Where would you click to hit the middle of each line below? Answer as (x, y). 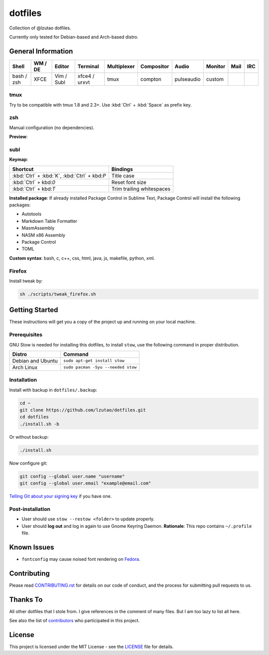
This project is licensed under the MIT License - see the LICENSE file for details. (91, 647)
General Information (41, 51)
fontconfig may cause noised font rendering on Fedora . (81, 559)
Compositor (155, 66)
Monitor (216, 66)
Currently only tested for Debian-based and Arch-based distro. (74, 37)
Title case (123, 175)
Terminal (88, 66)
